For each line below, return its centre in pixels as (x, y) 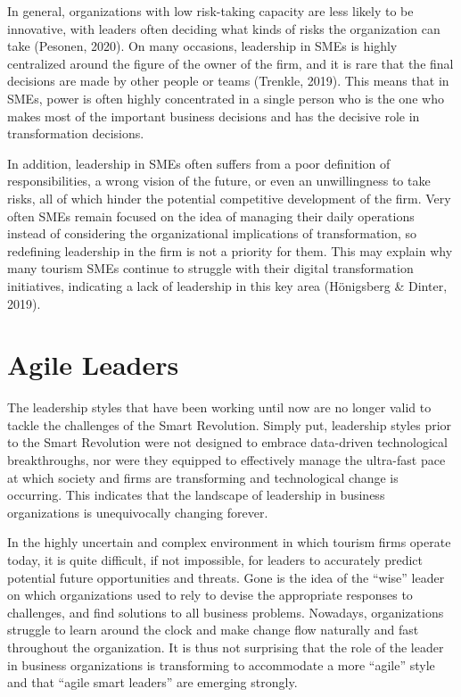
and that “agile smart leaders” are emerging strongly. (152, 682)
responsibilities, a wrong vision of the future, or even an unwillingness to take (219, 181)
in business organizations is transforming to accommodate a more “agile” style (221, 664)
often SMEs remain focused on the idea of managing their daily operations (211, 216)
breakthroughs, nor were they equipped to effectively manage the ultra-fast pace (226, 460)
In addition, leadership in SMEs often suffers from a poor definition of (199, 163)
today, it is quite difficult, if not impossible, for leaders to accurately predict (215, 559)
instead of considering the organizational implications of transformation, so (212, 233)
